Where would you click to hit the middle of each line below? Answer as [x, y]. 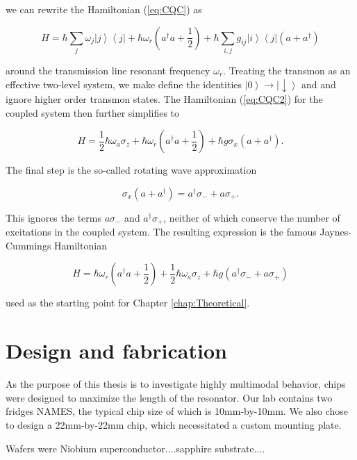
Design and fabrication [116, 351]
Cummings [28, 245]
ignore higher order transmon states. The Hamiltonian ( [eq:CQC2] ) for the [164, 99]
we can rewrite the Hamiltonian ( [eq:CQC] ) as [104, 9]
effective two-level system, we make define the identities [124, 84]
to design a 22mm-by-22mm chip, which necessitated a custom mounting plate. [174, 424]
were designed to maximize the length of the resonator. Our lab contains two [169, 397]
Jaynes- [335, 232]
